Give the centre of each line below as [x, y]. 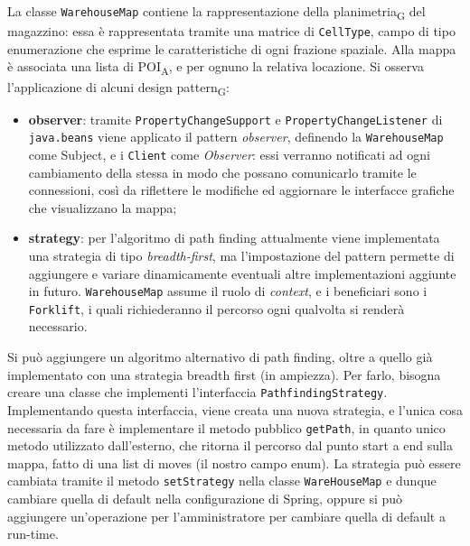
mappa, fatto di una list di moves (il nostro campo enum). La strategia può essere [234, 463]
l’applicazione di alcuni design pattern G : [118, 88]
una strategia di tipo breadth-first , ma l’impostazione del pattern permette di [241, 255]
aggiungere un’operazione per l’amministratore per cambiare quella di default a [226, 516]
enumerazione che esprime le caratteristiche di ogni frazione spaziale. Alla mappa [232, 48]
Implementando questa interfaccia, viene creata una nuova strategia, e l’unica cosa [235, 409]
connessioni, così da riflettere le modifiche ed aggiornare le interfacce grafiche [241, 190]
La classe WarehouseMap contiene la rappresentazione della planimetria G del [216, 12]
